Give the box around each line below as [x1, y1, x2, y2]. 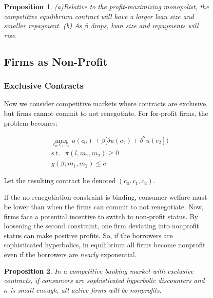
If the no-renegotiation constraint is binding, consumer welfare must [4, 192, 207, 202]
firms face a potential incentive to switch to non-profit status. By [4, 211, 198, 221]
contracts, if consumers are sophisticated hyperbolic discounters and [4, 275, 205, 285]
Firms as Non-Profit [4, 54, 108, 69]
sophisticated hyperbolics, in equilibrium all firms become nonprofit [4, 240, 206, 250]
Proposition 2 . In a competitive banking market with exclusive [4, 265, 194, 276]
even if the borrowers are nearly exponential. [4, 249, 137, 259]
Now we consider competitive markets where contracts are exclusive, [4, 98, 208, 109]
